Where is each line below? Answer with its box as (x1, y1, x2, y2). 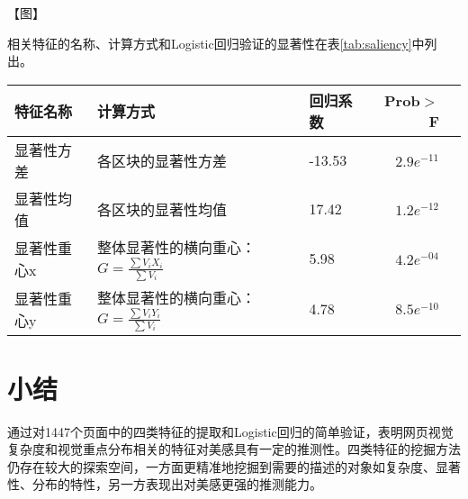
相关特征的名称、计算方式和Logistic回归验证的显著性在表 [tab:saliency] (7, 33, 412, 52)
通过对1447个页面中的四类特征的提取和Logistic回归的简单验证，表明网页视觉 (7, 422, 454, 440)
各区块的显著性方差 (96, 150, 227, 171)
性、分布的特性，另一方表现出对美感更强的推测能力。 (7, 475, 322, 494)
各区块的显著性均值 (96, 198, 227, 220)
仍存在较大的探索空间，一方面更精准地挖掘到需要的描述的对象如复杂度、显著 (7, 457, 461, 476)
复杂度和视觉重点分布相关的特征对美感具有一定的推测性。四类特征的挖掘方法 (7, 440, 461, 458)
